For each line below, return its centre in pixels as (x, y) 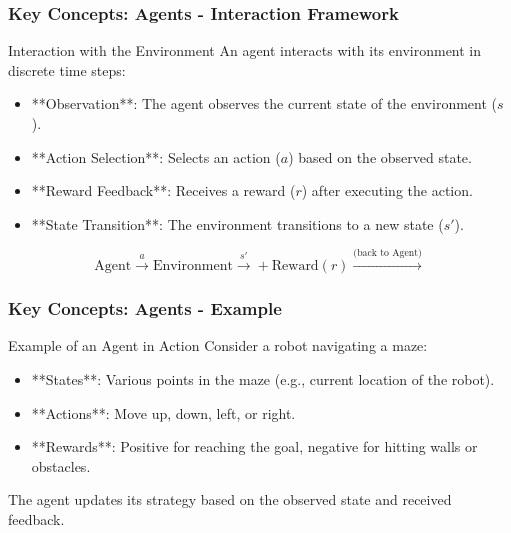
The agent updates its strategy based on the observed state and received (230, 499)
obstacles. (61, 465)
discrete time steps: (67, 69)
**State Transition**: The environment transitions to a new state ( (237, 223)
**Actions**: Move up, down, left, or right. (163, 412)
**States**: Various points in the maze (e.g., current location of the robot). (263, 378)
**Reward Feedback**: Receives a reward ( (163, 190)
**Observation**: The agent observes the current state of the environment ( (264, 103)
